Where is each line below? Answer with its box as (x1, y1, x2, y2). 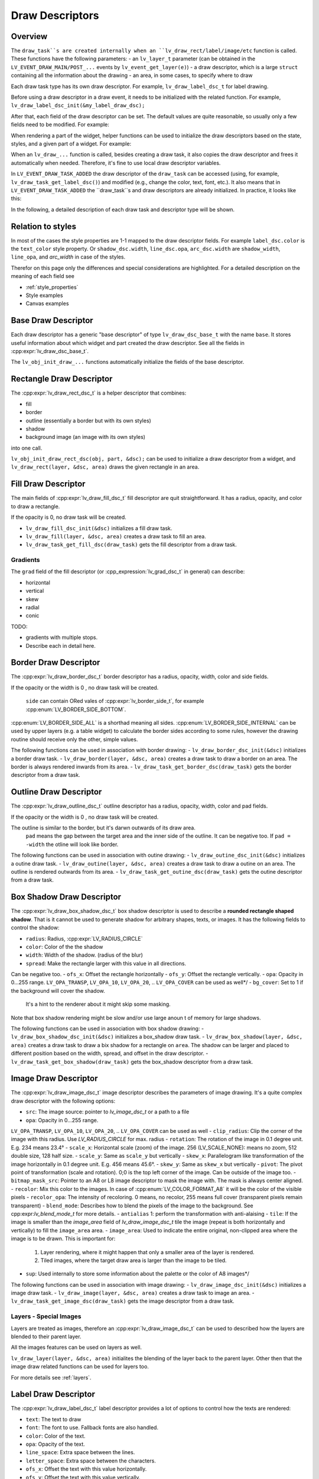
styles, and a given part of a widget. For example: (11, 140, 132, 147)
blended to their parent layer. (11, 1333, 82, 1340)
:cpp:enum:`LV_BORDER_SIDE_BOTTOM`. (25, 706, 126, 713)
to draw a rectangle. (11, 503, 60, 510)
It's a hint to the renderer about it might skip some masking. (25, 1000, 171, 1008)
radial (25, 604, 40, 611)
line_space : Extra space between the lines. (25, 1449, 135, 1456)
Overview (11, 31, 48, 41)
